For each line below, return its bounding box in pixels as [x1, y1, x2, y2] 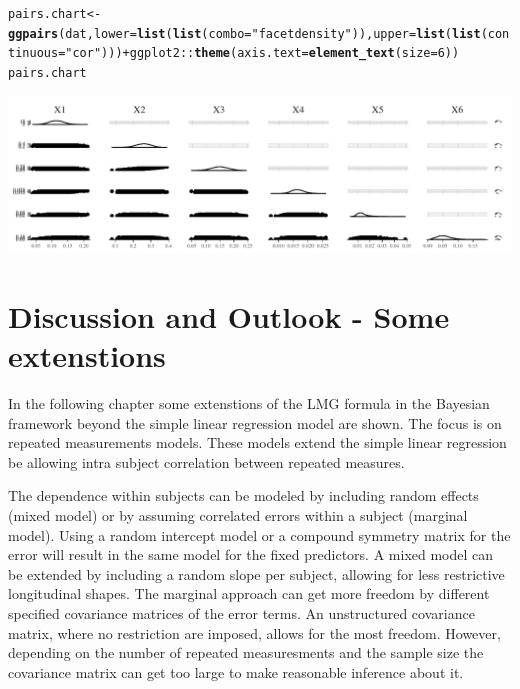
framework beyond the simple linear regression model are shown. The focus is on [8, 412, 502, 433]
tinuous [8, 46, 59, 61]
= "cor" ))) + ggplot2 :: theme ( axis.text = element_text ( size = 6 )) [58, 46, 460, 61]
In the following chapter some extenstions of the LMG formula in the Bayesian [8, 393, 490, 414]
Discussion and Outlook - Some [8, 295, 450, 336]
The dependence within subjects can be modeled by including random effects [8, 485, 479, 506]
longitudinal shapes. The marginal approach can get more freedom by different [8, 583, 490, 604]
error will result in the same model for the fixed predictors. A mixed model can [8, 544, 494, 565]
